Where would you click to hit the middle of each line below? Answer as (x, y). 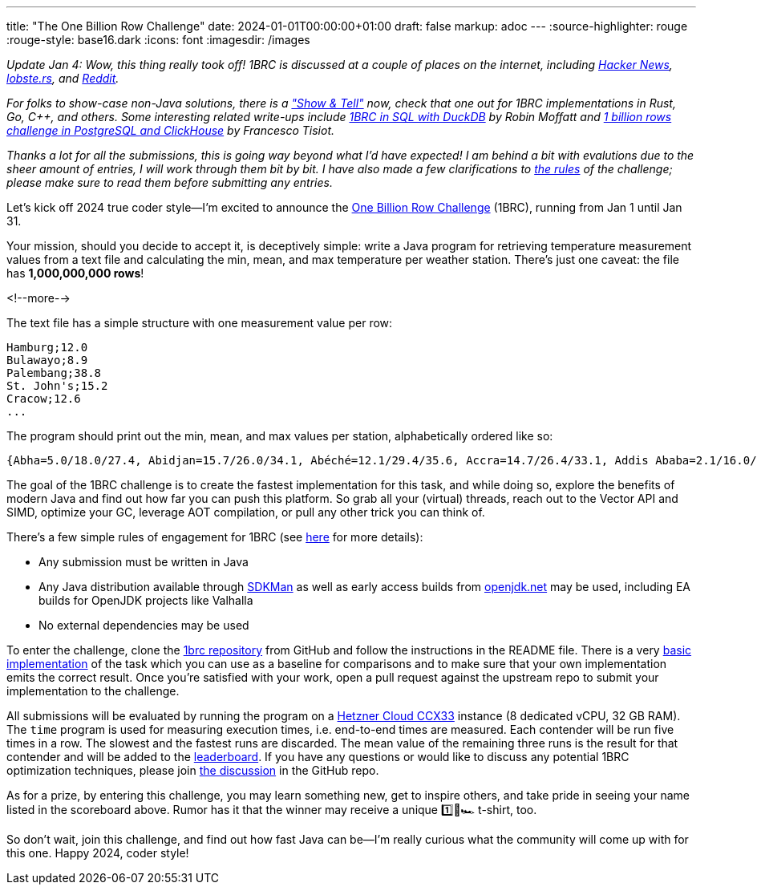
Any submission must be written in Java (144, 562)
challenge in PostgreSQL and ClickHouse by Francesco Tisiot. (171, 130)
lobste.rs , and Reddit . (63, 78)
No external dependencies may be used (144, 625)
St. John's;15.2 (57, 386)
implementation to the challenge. (93, 691)
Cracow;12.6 (44, 399)
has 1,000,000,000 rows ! (75, 273)
